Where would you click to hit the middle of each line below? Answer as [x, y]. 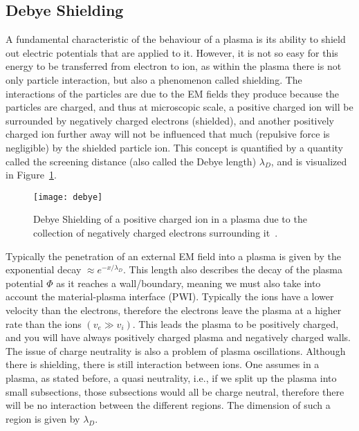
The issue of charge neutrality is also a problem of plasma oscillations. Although [176, 350]
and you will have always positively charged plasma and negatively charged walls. [178, 337]
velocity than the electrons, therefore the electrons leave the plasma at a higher [174, 310]
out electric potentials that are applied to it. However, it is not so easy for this [172, 52]
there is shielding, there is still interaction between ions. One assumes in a [163, 364]
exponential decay [44, 269]
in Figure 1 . [31, 175]
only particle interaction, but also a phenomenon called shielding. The [154, 79]
